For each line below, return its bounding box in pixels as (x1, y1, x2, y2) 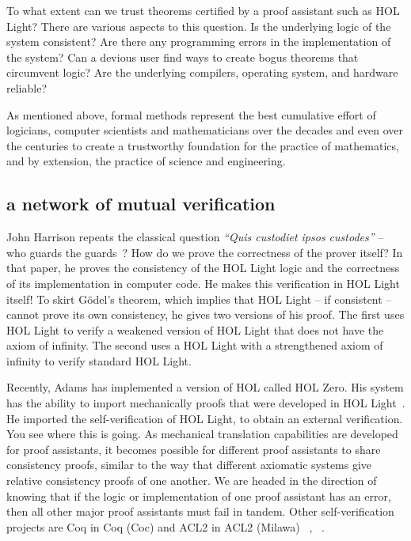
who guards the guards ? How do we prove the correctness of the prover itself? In (6, 244, 403, 260)
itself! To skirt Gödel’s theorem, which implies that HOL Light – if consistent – (6, 290, 392, 307)
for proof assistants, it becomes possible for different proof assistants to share (6, 441, 381, 457)
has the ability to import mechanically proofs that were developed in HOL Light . (6, 395, 405, 411)
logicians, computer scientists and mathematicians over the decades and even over (6, 122, 404, 138)
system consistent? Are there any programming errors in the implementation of (6, 33, 391, 50)
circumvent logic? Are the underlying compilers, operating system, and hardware (6, 64, 398, 81)
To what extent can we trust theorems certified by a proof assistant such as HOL (6, 2, 400, 18)
